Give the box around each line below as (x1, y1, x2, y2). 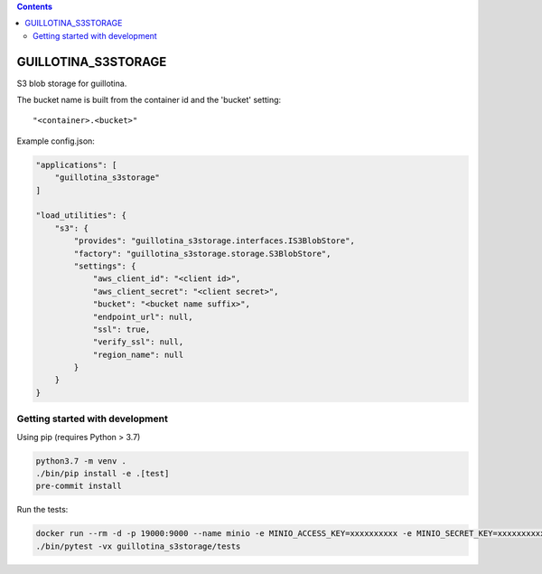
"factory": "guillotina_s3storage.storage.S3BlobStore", (73, 249, 332, 259)
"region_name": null (92, 349, 184, 360)
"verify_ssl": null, (92, 337, 184, 347)
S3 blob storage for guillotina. (16, 78, 127, 89)
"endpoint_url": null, (92, 312, 193, 322)
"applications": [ (35, 159, 117, 170)
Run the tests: (16, 504, 69, 515)
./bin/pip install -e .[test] (35, 468, 170, 478)
